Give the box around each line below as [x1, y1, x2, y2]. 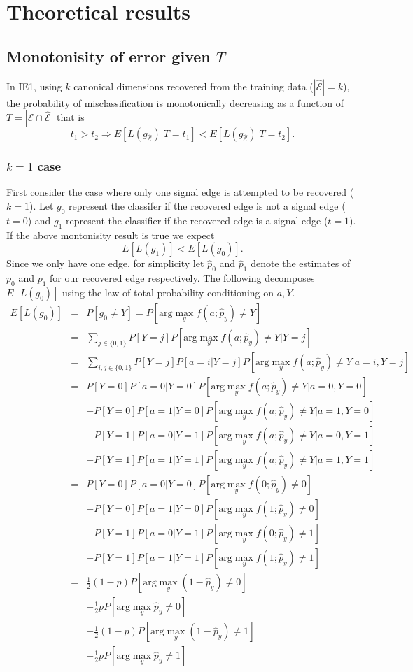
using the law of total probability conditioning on [62, 285, 274, 299]
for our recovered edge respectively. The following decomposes [50, 270, 315, 285]
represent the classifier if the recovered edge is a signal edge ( [66, 213, 328, 227]
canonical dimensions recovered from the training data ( [73, 78, 314, 93]
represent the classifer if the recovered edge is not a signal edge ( [69, 198, 346, 213]
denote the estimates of [251, 256, 351, 271]
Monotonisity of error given [6, 45, 211, 66]
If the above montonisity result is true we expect [6, 227, 215, 242]
